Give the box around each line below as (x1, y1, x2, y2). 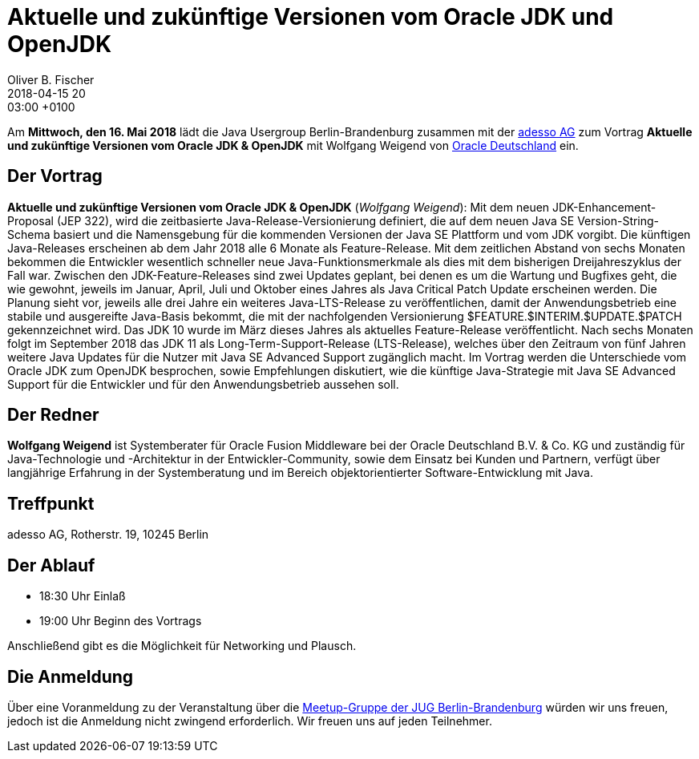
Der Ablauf (7, 555, 95, 575)
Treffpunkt (7, 493, 95, 514)
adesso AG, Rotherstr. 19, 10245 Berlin (7, 527, 209, 542)
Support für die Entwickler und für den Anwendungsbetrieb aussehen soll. (7, 377, 399, 391)
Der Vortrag (7, 166, 103, 187)
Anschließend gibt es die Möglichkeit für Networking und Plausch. (7, 639, 357, 653)
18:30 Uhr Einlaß (39, 589, 126, 604)
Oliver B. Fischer (7, 72, 95, 87)
